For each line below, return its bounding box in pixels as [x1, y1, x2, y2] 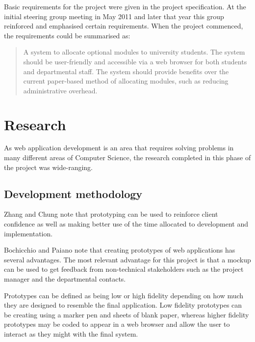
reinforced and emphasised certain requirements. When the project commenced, [4, 21, 243, 31]
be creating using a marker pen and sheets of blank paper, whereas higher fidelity [4, 309, 249, 319]
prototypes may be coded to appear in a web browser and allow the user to [4, 319, 230, 329]
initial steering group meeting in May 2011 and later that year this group [4, 11, 224, 21]
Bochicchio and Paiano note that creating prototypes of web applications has [4, 245, 235, 255]
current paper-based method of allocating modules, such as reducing [23, 76, 229, 86]
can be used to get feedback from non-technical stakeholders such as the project [4, 264, 244, 274]
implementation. [4, 228, 53, 238]
